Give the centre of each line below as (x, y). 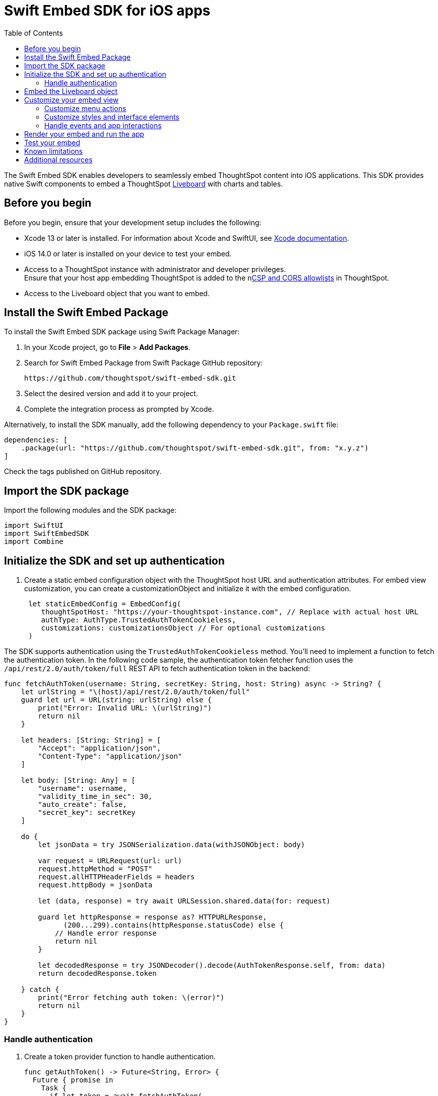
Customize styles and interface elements (112, 117)
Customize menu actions (85, 108)
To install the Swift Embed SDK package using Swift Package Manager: (122, 332)
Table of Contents (34, 33)
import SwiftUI (34, 526)
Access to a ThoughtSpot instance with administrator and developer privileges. (155, 269)
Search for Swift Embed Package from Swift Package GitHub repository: (144, 363)
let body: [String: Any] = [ (78, 781)
